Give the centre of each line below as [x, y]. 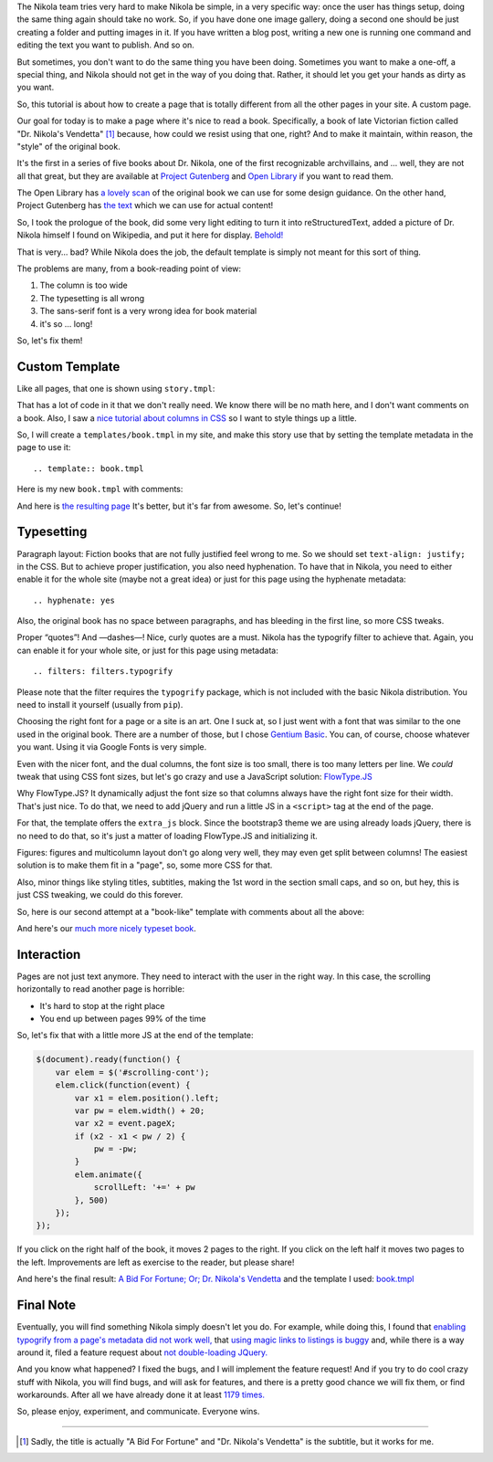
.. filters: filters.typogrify [103, 672]
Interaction [49, 954]
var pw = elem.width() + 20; [140, 1110]
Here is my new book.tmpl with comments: [100, 489]
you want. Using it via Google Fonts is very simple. [112, 747]
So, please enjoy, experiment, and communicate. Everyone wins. [138, 1412]
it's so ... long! [66, 323]
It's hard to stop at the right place [102, 1005]
